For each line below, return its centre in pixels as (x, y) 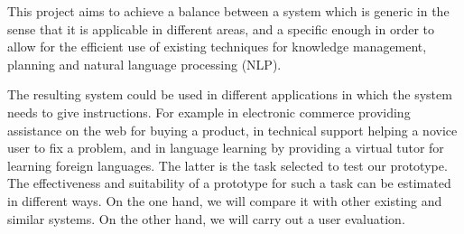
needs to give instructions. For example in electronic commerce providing (209, 112)
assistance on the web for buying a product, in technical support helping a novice (232, 130)
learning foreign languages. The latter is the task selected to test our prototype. (227, 165)
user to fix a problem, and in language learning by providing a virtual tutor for (226, 148)
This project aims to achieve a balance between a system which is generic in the (228, 11)
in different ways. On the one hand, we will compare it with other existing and (225, 200)
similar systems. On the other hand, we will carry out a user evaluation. (206, 218)
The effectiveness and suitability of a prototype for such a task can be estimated (229, 183)
